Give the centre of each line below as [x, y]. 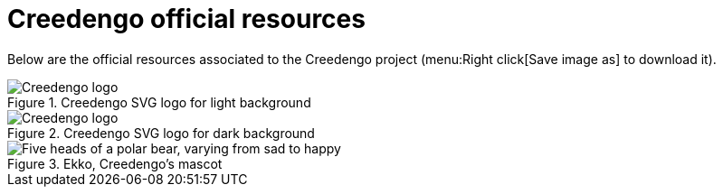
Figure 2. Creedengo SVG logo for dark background [161, 133]
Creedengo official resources [186, 19]
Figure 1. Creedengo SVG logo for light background [159, 102]
